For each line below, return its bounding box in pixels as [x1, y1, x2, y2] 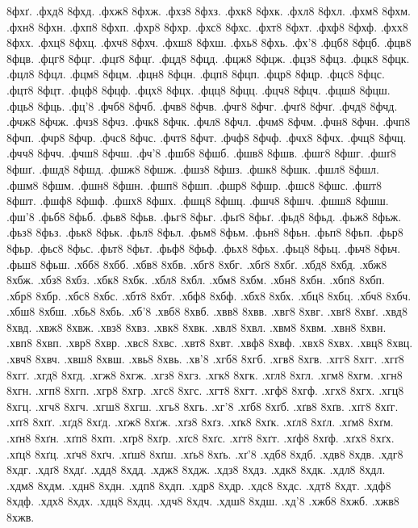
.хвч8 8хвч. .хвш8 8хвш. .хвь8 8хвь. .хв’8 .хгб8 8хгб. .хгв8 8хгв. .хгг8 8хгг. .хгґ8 [6, 350, 404, 367]
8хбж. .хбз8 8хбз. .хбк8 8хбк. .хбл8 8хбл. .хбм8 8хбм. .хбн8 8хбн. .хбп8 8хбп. [6, 271, 385, 288]
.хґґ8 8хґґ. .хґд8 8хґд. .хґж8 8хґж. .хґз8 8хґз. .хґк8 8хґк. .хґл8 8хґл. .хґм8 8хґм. [6, 413, 394, 430]
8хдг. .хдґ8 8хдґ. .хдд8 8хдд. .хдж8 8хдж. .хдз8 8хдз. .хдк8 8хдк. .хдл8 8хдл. [6, 461, 386, 478]
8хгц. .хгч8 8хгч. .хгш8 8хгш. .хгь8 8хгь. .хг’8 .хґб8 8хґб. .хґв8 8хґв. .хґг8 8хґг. [6, 397, 399, 414]
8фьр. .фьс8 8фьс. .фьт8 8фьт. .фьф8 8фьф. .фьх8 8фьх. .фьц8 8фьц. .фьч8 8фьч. [6, 239, 401, 256]
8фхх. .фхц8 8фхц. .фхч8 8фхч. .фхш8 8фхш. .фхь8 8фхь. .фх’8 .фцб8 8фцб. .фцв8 [6, 34, 412, 51]
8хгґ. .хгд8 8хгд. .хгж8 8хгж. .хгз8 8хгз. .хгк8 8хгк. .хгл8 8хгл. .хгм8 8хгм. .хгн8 [6, 366, 403, 383]
